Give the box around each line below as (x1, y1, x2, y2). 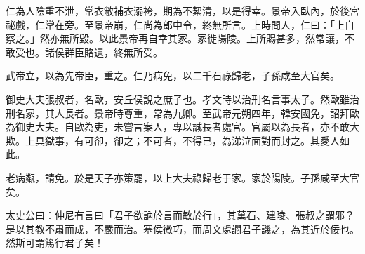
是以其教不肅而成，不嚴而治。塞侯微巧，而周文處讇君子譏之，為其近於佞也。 (6, 221, 359, 236)
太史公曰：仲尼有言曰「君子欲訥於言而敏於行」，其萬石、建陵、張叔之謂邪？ (6, 208, 354, 222)
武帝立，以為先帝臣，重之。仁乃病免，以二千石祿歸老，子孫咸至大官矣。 (6, 68, 340, 83)
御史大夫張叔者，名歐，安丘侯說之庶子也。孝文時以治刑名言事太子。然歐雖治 (6, 91, 359, 106)
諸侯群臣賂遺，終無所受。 (44, 44, 163, 59)
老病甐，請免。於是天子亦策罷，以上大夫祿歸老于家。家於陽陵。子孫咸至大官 (6, 170, 359, 185)
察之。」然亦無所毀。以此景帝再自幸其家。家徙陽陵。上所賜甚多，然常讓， (6, 31, 345, 46)
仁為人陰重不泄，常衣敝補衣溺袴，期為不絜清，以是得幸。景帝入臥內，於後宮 (6, 4, 359, 18)
